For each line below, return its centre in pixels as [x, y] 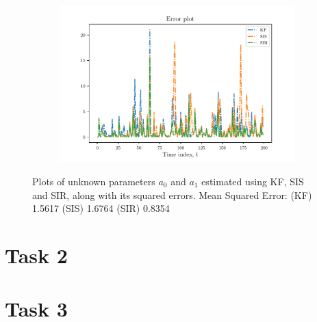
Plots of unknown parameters [94, 181]
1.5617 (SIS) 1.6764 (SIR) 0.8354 [101, 208]
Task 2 [36, 255]
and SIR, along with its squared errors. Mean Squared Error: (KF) [172, 194]
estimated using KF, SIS [253, 181]
